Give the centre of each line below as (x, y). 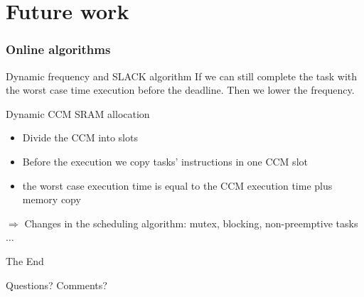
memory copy (52, 199)
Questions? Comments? (57, 285)
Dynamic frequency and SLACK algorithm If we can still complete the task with (182, 76)
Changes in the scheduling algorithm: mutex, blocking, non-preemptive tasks (191, 223)
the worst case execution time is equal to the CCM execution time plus (177, 185)
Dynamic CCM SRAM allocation (78, 113)
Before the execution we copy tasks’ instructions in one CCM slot (165, 161)
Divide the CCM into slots (80, 137)
